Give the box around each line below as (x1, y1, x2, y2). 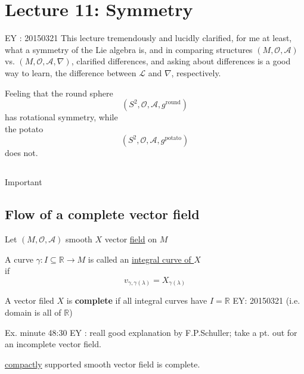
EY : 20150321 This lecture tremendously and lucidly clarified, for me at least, (5, 32, 292, 44)
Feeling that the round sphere (5, 86, 113, 99)
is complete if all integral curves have (66, 294, 207, 307)
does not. (5, 147, 38, 159)
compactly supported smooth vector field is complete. (5, 357, 200, 370)
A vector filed (5, 294, 54, 307)
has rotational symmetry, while (5, 111, 118, 123)
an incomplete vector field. (5, 338, 101, 350)
